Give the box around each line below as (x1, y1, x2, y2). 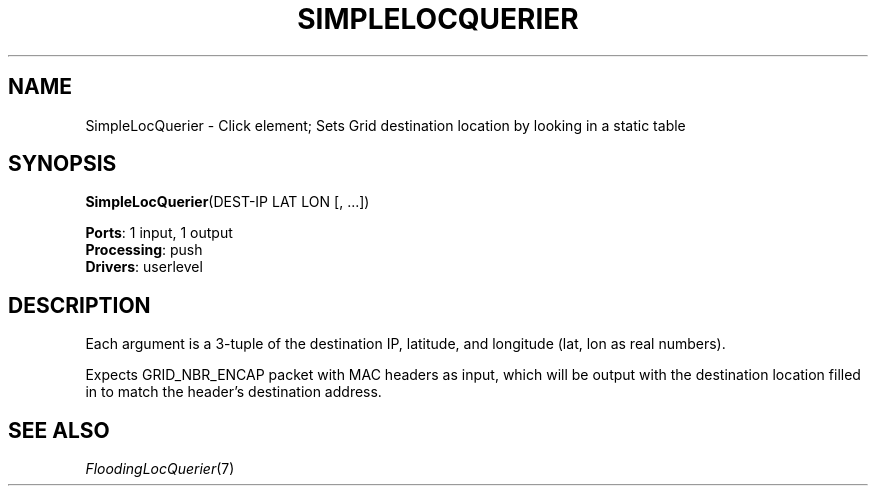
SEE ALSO (8, 417, 110, 443)
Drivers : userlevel (85, 258, 203, 276)
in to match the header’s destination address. (85, 383, 382, 401)
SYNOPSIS (8, 151, 117, 177)
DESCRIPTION (8, 292, 151, 318)
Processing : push (85, 241, 203, 259)
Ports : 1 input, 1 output (85, 224, 233, 242)
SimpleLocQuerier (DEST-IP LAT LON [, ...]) (85, 193, 370, 211)
